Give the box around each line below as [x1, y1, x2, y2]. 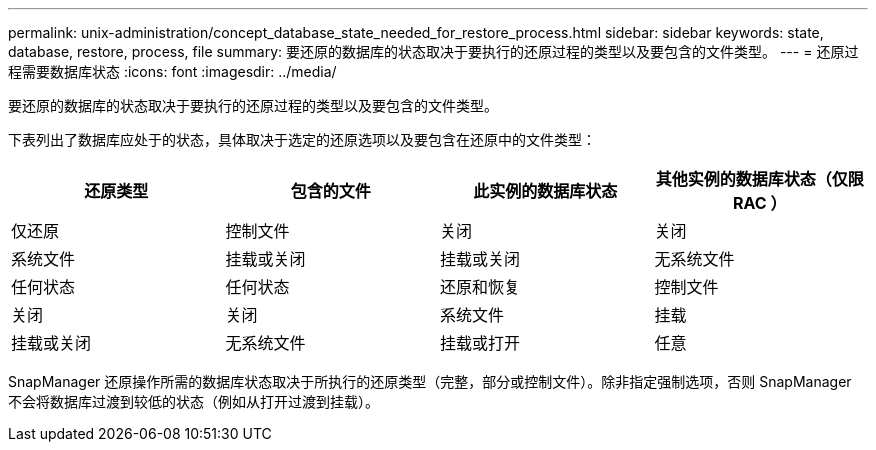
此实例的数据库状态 [473, 181, 618, 201]
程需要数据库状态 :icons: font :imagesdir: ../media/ [8, 63, 337, 80]
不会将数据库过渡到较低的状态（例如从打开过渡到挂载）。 [8, 393, 379, 410]
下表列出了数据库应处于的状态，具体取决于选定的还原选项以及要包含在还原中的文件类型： [8, 131, 596, 148]
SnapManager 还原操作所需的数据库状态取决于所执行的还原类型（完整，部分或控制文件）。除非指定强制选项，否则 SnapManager [8, 373, 852, 390]
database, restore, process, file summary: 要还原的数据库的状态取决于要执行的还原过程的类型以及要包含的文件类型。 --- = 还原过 [8, 43, 859, 60]
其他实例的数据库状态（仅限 [655, 169, 864, 189]
